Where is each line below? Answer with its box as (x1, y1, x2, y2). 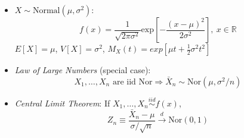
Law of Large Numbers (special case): (14, 64, 151, 76)
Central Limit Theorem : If (14, 96, 110, 109)
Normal (32, 7, 60, 15)
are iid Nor (112, 77, 153, 86)
